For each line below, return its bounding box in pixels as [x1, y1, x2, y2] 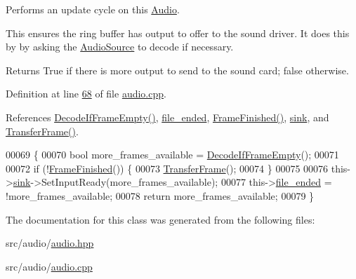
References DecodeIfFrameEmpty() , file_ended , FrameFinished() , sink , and [6, 109, 329, 124]
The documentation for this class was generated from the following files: [6, 212, 315, 226]
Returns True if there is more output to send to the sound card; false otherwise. [6, 62, 349, 77]
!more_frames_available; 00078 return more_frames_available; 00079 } [6, 188, 315, 203]
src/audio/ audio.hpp [6, 236, 94, 250]
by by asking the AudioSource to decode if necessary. [6, 39, 234, 54]
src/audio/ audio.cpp [6, 259, 93, 273]
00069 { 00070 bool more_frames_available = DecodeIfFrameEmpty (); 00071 [6, 147, 339, 162]
